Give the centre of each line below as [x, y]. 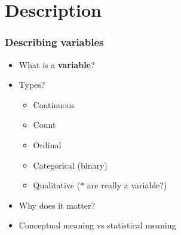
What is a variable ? [57, 64]
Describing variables [54, 42]
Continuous [54, 104]
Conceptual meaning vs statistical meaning [97, 225]
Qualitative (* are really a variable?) [100, 185]
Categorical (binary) [70, 165]
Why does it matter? [57, 205]
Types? [32, 85]
